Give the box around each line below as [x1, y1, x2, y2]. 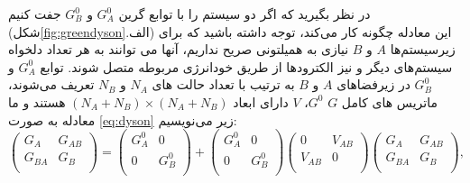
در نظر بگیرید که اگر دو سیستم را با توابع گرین [118, 5, 371, 23]
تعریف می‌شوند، [8, 75, 95, 94]
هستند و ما [8, 92, 66, 111]
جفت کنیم [8, 5, 61, 23]
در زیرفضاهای [336, 75, 410, 94]
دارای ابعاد [233, 92, 289, 111]
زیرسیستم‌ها [390, 40, 456, 59]
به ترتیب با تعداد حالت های [152, 75, 295, 94]
